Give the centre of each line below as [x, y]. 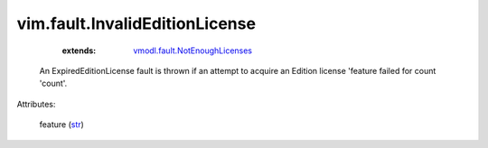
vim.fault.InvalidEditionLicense [136, 23]
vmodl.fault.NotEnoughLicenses [193, 51]
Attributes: [36, 104]
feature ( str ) [62, 125]
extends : [79, 51]
